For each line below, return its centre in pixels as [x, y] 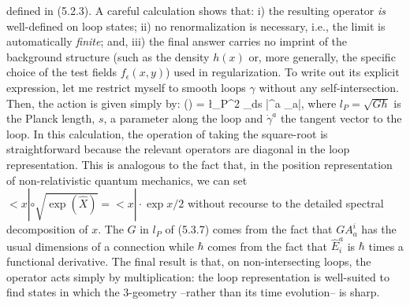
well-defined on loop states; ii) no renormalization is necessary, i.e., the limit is [196, 26]
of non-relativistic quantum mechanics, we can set [127, 180]
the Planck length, [51, 118]
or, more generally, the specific [322, 56]
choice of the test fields [62, 72]
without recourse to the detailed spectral [285, 203]
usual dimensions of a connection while [100, 246]
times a [386, 246]
